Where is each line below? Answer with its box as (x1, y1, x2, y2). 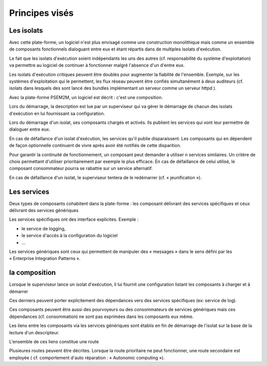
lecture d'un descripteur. (9, 329, 59, 335)
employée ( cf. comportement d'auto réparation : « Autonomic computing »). (9, 355, 165, 361)
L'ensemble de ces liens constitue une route (9, 338, 99, 344)
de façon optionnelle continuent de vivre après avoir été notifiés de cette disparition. (9, 143, 181, 149)
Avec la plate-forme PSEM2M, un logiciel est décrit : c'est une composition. (9, 94, 163, 100)
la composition (9, 268, 56, 277)
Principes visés (9, 7, 74, 18)
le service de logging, (21, 225, 66, 231)
